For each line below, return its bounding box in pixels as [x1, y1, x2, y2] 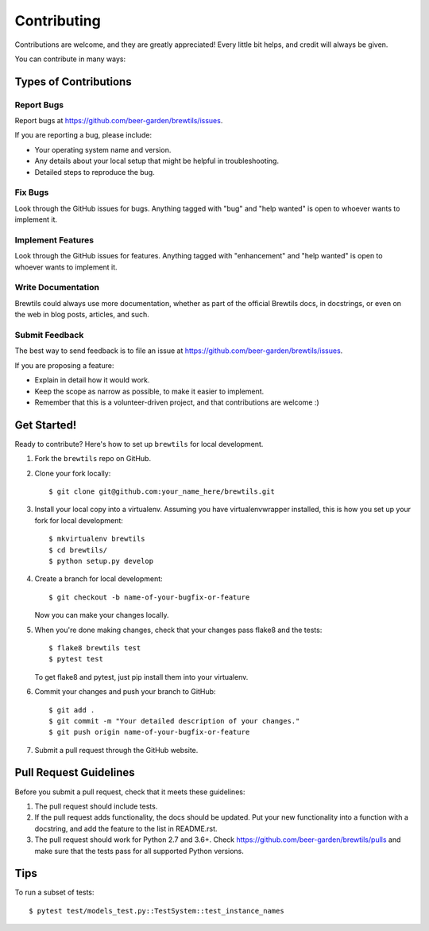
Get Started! [14, 418, 77, 432]
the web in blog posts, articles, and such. [14, 310, 150, 320]
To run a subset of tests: [14, 887, 95, 898]
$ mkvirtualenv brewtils [48, 534, 145, 544]
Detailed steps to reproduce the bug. [34, 167, 155, 177]
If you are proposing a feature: [14, 360, 114, 370]
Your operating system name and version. [34, 145, 172, 154]
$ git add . [48, 705, 95, 715]
